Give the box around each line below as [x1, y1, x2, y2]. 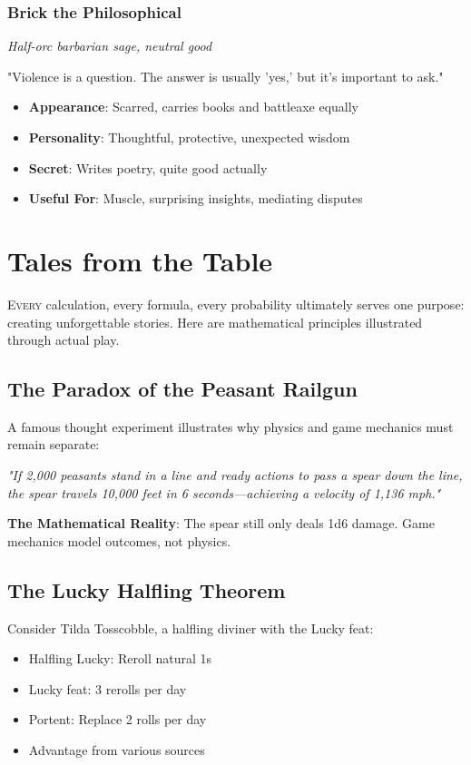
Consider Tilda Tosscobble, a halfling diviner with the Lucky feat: [7, 618, 374, 637]
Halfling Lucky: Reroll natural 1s [28, 649, 212, 668]
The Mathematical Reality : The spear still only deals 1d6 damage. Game [7, 514, 435, 533]
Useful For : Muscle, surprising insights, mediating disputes [28, 189, 363, 208]
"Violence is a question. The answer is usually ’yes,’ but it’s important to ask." [7, 66, 444, 85]
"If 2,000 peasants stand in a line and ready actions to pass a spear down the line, [7, 466, 463, 485]
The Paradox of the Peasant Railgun [7, 375, 358, 403]
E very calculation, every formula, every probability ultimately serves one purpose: [7, 294, 465, 313]
